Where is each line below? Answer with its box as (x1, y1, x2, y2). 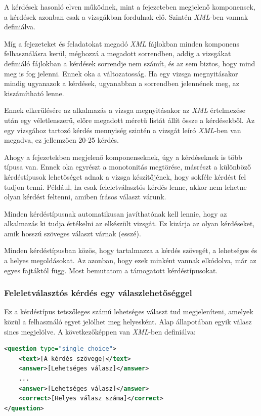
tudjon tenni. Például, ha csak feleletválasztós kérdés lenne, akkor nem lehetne (4, 181, 247, 192)
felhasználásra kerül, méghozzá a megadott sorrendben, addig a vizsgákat (4, 48, 231, 59)
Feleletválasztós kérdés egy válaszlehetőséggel (4, 286, 192, 299)
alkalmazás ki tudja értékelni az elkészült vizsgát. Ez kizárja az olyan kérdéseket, (4, 218, 255, 229)
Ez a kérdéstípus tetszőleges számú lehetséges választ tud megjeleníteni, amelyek (4, 306, 253, 317)
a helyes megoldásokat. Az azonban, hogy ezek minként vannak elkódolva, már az (4, 255, 256, 266)
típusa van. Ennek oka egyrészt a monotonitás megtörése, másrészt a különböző (4, 161, 251, 172)
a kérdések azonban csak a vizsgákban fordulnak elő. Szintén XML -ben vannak (4, 11, 248, 22)
